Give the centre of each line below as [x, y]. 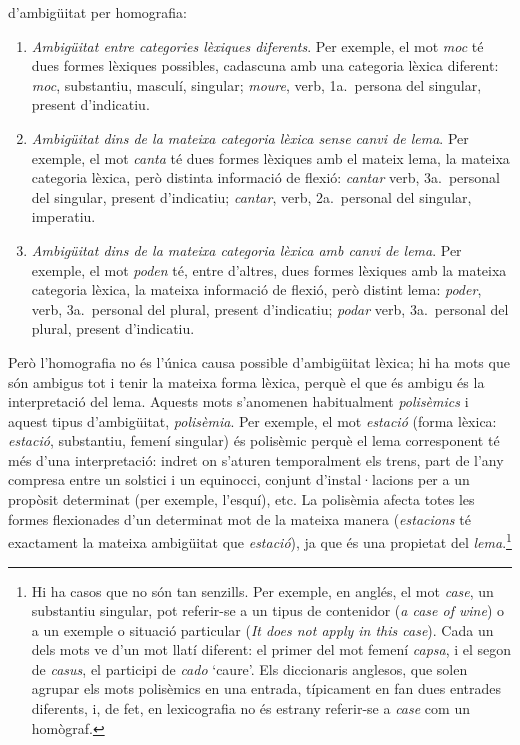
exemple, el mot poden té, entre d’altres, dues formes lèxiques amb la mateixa [269, 269]
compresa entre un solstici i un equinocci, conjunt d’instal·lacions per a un [239, 479]
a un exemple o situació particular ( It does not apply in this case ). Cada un [262, 629]
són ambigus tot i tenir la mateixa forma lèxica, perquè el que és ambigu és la [246, 381]
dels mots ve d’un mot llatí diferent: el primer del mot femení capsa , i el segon [271, 649]
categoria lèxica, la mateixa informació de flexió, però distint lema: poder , [256, 289]
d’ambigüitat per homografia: [98, 12]
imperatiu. [63, 216]
